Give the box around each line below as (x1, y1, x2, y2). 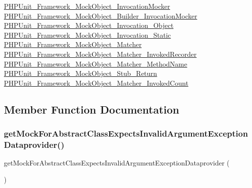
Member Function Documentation (4, 101, 180, 117)
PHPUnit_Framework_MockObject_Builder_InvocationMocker (4, 10, 197, 21)
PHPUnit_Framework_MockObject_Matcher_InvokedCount (4, 77, 189, 88)
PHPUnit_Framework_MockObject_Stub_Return (4, 68, 157, 78)
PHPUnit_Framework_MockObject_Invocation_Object (4, 20, 174, 30)
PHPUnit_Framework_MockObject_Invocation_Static (4, 29, 171, 40)
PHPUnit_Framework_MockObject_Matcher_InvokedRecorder (4, 48, 197, 59)
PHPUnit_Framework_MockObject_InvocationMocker (4, 1, 170, 11)
